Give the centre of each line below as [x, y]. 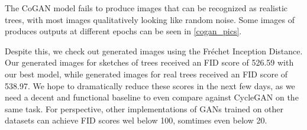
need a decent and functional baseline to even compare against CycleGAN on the [152, 97]
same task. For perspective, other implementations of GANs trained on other [144, 108]
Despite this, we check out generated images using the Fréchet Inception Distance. [154, 51]
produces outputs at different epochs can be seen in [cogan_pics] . [123, 31]
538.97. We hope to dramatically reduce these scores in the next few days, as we [150, 85]
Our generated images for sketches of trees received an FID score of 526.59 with [149, 62]
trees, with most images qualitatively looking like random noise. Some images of [150, 19]
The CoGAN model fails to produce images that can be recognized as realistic [146, 8]
